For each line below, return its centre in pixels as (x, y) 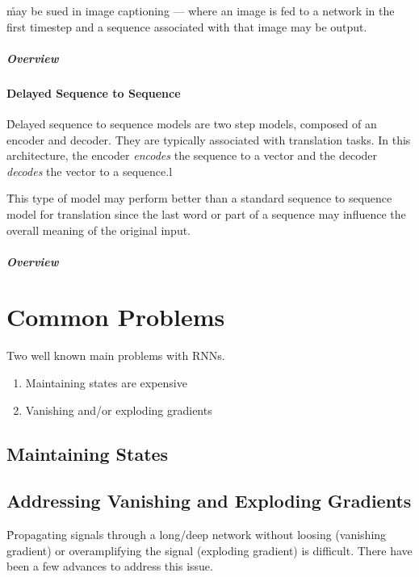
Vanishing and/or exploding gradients (119, 410)
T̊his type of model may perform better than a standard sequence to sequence (199, 198)
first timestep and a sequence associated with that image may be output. (187, 26)
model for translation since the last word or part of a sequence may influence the (206, 213)
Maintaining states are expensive (106, 383)
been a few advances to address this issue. (110, 566)
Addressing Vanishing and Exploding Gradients (209, 501)
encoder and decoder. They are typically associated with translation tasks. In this (209, 139)
